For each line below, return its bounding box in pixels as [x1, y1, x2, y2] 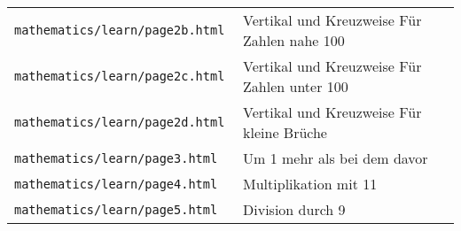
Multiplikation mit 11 [243, 173, 378, 194]
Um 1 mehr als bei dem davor [243, 148, 428, 168]
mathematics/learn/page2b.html [14, 23, 225, 37]
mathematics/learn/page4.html [14, 176, 218, 191]
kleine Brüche [243, 122, 327, 142]
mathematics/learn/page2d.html [14, 115, 225, 129]
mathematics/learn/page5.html [14, 202, 218, 217]
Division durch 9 [243, 199, 346, 219]
